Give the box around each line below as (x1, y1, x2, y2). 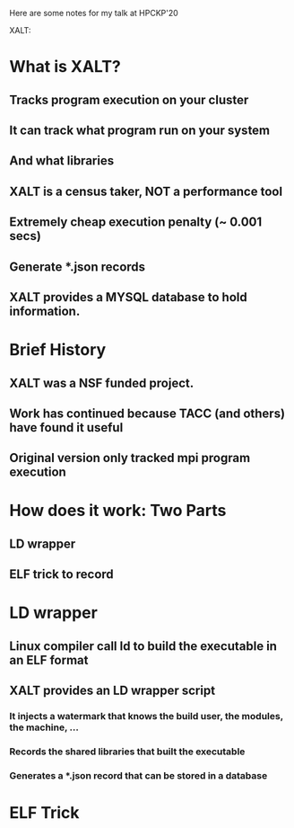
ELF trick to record (9, 566, 114, 583)
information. (9, 303, 81, 318)
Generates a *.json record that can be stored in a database (9, 769, 268, 781)
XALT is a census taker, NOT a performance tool (9, 183, 283, 199)
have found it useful (9, 420, 124, 435)
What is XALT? (9, 57, 121, 77)
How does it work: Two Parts (9, 501, 227, 521)
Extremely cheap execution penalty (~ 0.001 (9, 215, 263, 230)
